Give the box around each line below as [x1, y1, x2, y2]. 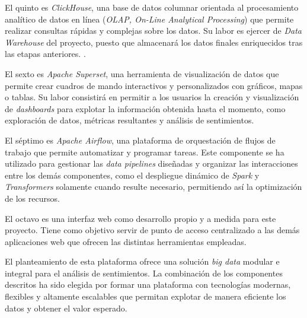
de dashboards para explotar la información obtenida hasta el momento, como [5, 102, 286, 115]
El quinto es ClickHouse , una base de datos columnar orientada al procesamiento [5, 1, 299, 13]
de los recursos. [5, 192, 60, 204]
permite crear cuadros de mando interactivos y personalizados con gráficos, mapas [5, 79, 303, 91]
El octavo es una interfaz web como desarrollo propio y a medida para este [5, 212, 276, 224]
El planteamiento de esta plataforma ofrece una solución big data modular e [5, 255, 280, 268]
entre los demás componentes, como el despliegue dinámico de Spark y [5, 168, 260, 181]
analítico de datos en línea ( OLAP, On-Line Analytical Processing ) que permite [5, 12, 294, 25]
